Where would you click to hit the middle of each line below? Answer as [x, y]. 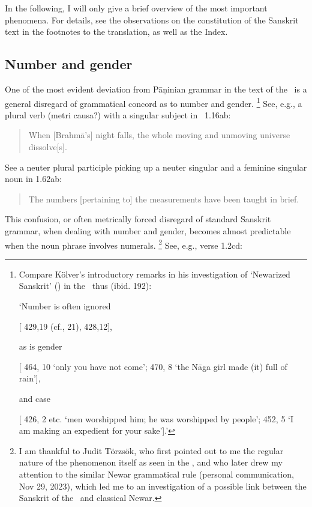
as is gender [40, 346]
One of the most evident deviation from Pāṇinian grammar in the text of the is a [156, 89]
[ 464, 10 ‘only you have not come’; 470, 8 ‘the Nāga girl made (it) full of [153, 366]
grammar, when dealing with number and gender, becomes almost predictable [148, 230]
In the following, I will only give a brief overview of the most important [136, 8]
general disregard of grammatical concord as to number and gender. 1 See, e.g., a [154, 102]
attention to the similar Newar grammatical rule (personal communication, [156, 474]
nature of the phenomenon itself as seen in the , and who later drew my [151, 462]
